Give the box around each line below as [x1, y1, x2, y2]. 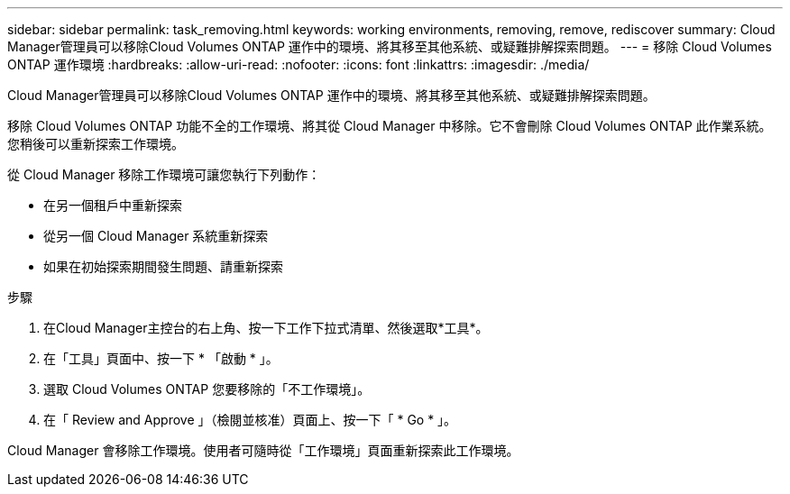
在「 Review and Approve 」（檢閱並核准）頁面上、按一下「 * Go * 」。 [43, 412, 457, 427]
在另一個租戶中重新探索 [43, 197, 182, 213]
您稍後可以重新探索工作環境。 [7, 136, 184, 151]
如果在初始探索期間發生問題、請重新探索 [43, 259, 283, 274]
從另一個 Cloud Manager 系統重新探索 [43, 228, 269, 243]
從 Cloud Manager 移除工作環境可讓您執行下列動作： [7, 167, 321, 182]
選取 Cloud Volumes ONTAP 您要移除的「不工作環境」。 [43, 381, 371, 397]
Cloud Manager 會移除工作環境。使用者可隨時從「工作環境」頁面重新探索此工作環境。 [7, 443, 519, 458]
